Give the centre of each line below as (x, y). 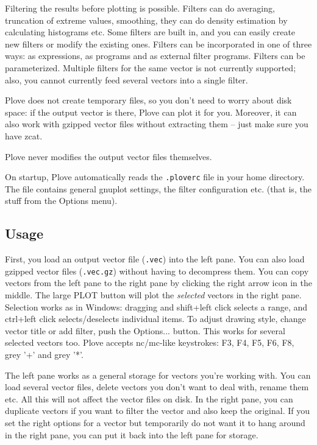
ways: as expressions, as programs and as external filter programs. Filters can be (155, 56)
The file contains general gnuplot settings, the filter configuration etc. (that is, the (158, 188)
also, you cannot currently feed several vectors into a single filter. (126, 79)
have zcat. (24, 135)
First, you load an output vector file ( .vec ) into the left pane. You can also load (155, 259)
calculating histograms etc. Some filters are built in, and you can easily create (150, 32)
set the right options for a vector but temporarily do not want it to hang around (155, 423)
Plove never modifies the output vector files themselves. (109, 156)
